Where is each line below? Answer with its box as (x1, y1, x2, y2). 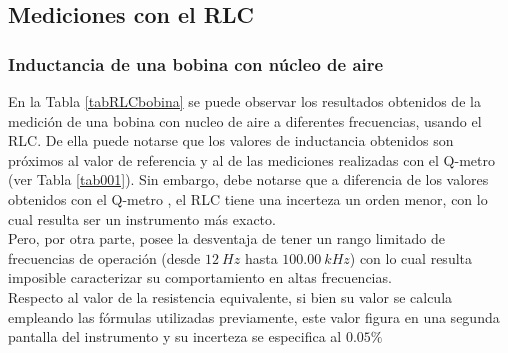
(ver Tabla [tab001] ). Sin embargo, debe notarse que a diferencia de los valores (8, 169, 489, 190)
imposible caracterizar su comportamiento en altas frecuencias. (8, 267, 392, 288)
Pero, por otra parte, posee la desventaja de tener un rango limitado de (8, 228, 445, 249)
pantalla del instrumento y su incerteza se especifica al (8, 326, 342, 347)
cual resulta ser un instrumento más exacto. (8, 208, 276, 229)
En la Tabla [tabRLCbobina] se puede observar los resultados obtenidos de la (8, 91, 481, 111)
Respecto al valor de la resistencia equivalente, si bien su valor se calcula (8, 286, 453, 307)
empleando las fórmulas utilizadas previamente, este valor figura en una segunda (8, 306, 500, 327)
